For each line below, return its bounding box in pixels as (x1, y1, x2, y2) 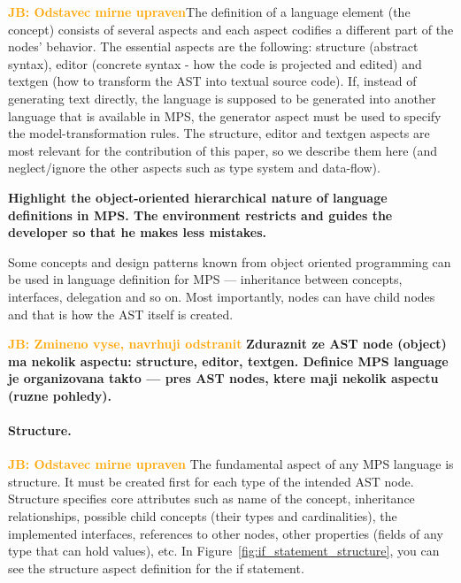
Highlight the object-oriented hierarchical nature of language (8, 188, 388, 206)
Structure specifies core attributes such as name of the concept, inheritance (8, 489, 415, 508)
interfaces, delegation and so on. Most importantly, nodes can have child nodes (8, 287, 435, 305)
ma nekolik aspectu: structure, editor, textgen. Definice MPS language (8, 351, 449, 370)
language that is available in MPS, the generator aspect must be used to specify (8, 106, 442, 125)
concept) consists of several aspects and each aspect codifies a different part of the (8, 19, 454, 38)
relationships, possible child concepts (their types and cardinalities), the (8, 507, 397, 525)
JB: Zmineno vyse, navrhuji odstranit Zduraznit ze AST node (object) (8, 334, 447, 353)
